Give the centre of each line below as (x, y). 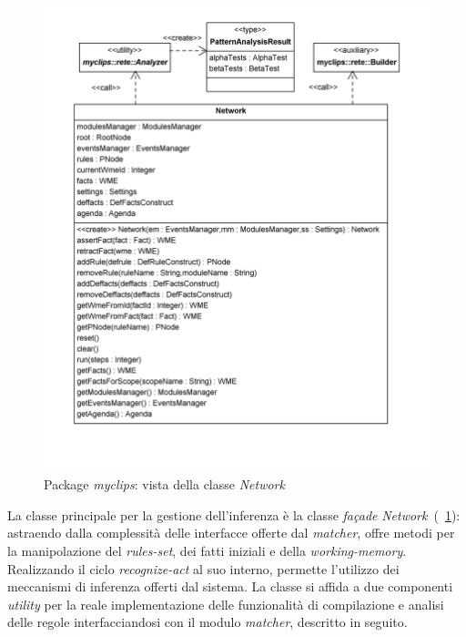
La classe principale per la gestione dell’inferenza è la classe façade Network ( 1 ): (234, 514)
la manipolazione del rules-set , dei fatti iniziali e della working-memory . (207, 550)
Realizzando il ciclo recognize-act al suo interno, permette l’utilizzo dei (203, 568)
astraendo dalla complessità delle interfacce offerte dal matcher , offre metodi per (231, 533)
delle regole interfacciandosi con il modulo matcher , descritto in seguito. (208, 622)
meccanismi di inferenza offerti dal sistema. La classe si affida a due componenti (230, 586)
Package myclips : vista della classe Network (164, 484)
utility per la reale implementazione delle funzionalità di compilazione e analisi (226, 604)
